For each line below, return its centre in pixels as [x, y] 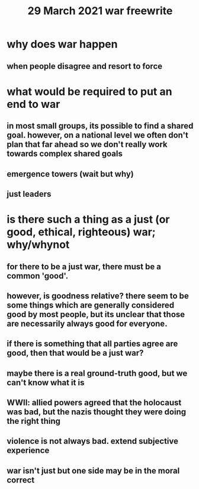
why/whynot [38, 245]
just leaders [29, 194]
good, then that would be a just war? [75, 353]
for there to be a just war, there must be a [84, 266]
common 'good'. [38, 276]
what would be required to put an [89, 92]
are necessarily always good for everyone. [87, 323]
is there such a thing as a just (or [89, 220]
